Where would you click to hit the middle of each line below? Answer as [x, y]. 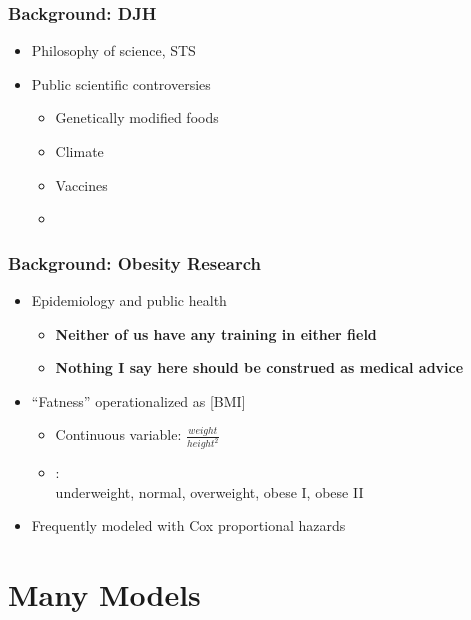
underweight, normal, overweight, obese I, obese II [209, 491]
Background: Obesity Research [135, 262]
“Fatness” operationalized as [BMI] [138, 400]
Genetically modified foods [137, 117]
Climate [79, 151]
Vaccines [81, 184]
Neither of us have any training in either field [216, 333]
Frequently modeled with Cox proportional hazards [188, 525]
